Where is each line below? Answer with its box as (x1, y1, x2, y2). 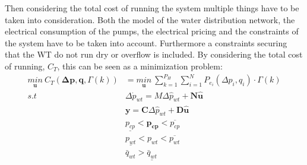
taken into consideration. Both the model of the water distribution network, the (5, 13, 295, 26)
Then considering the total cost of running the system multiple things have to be (5, 2, 299, 14)
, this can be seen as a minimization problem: (57, 59, 223, 72)
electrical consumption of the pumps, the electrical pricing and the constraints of (5, 25, 299, 37)
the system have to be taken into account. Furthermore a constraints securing (5, 36, 287, 49)
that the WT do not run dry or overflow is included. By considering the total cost (5, 48, 303, 61)
